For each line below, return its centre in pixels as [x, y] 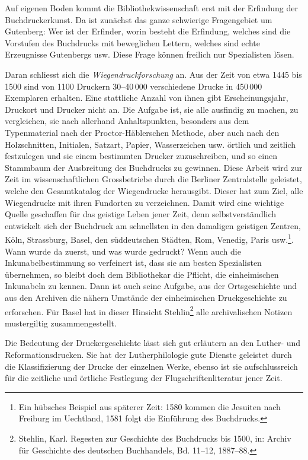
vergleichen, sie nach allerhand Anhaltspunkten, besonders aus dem [127, 121]
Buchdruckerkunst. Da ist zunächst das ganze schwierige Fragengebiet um [139, 19]
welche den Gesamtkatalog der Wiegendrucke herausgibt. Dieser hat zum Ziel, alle [154, 190]
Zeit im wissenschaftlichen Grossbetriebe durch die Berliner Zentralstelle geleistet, [153, 179]
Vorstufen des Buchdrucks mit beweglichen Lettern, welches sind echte [132, 42]
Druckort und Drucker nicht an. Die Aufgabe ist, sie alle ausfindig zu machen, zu [152, 109]
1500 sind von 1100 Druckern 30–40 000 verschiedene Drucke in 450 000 [134, 86]
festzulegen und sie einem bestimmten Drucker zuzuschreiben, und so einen [141, 156]
